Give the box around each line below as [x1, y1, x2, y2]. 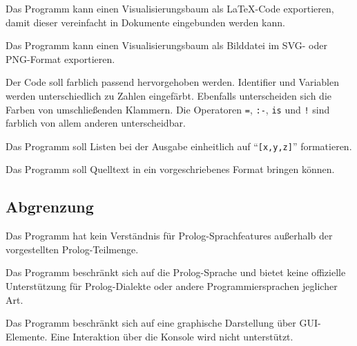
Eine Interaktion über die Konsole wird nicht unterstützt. [50, 329, 293, 343]
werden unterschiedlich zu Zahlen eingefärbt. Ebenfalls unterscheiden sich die [6, 88, 332, 102]
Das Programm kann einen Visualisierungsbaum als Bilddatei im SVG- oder [6, 38, 327, 53]
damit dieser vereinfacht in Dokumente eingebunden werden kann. [6, 15, 285, 29]
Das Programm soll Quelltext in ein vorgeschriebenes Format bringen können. [6, 162, 335, 176]
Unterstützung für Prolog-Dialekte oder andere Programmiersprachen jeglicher [6, 279, 338, 293]
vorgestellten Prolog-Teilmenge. [6, 242, 139, 256]
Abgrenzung [6, 196, 94, 217]
